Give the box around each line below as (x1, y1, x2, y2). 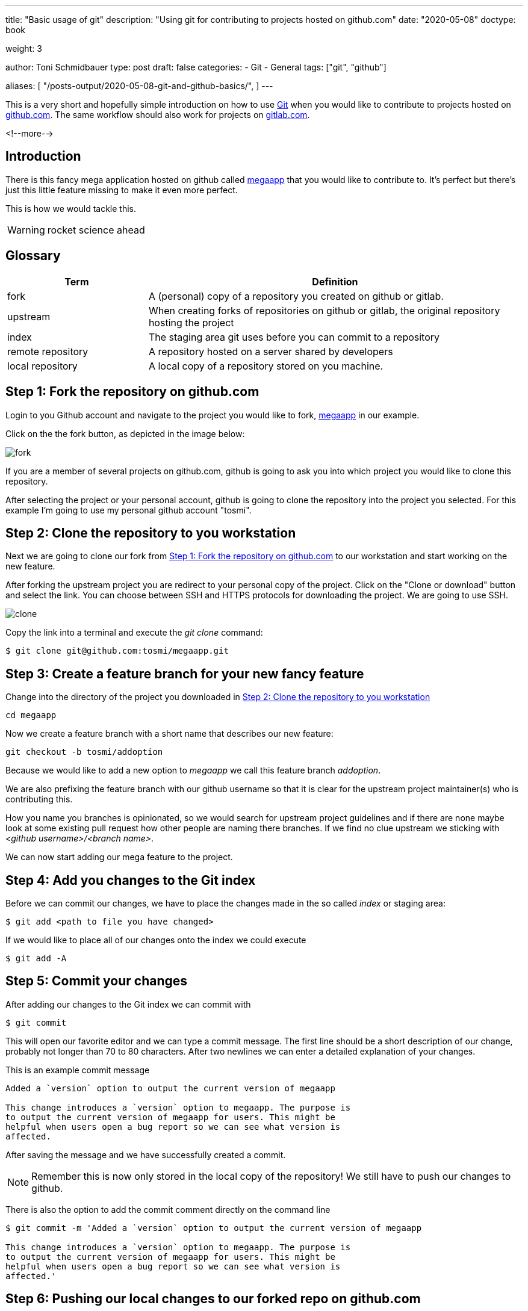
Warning (7, 223, 45, 236)
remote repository (7, 345, 89, 358)
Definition (312, 275, 358, 288)
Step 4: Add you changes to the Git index (5, 872, 256, 888)
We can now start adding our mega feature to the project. (5, 852, 233, 863)
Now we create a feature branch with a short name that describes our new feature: (5, 728, 334, 739)
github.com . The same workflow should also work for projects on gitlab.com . (5, 110, 310, 120)
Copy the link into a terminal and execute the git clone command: (5, 627, 263, 638)
